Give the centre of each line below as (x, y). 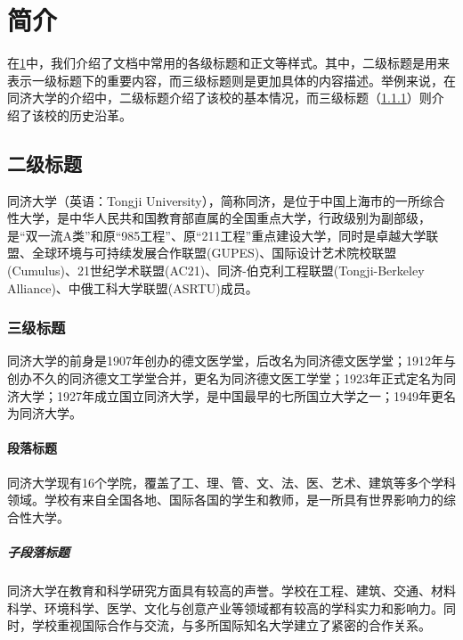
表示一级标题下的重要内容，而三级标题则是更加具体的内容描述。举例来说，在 (231, 80)
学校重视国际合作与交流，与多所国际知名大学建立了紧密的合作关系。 (231, 625)
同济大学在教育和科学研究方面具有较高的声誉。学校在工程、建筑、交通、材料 (231, 590)
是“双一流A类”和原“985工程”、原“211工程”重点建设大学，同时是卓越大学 (217, 235)
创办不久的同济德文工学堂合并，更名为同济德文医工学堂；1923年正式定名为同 (231, 378)
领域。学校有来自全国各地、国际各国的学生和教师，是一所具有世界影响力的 (225, 500)
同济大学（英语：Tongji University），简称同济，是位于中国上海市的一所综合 (226, 200)
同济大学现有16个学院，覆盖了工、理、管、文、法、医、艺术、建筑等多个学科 (231, 482)
